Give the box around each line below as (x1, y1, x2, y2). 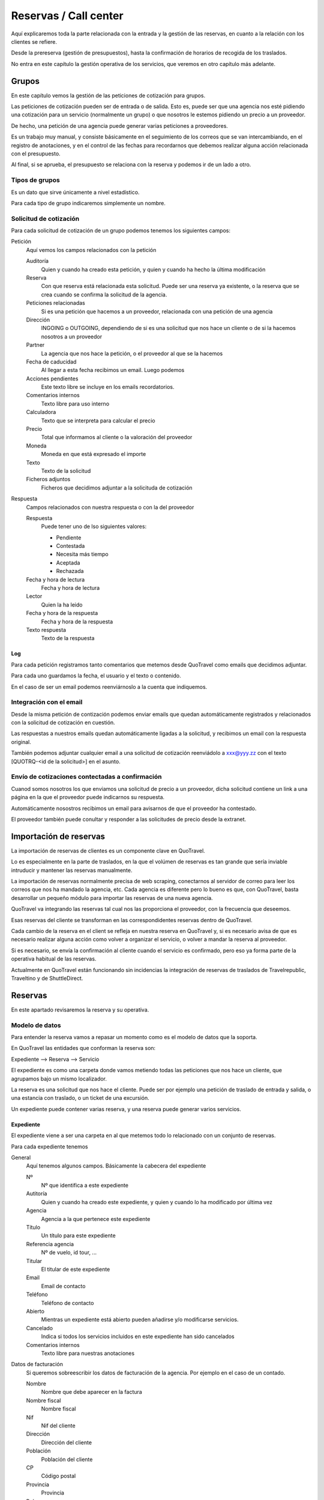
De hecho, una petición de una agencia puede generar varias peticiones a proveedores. (11, 122, 228, 129)
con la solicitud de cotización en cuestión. (11, 719, 115, 726)
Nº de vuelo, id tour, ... (41, 1249, 97, 1256)
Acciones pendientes (26, 375, 79, 382)
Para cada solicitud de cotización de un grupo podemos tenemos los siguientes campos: (11, 227, 231, 234)
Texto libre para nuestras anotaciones (41, 1349, 135, 1357)
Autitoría (26, 1190, 47, 1197)
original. (11, 738, 31, 745)
